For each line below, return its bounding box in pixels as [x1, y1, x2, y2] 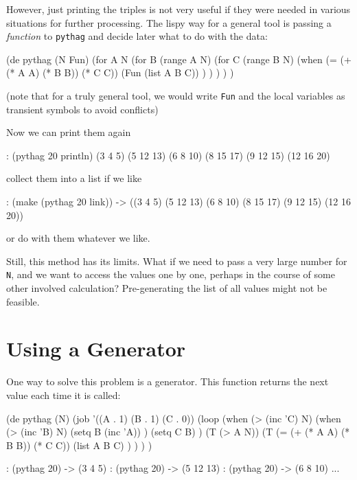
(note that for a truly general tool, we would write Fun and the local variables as [6, 89, 345, 103]
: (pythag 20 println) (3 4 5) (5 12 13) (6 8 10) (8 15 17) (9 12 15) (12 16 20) [6, 148, 330, 162]
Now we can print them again [6, 125, 131, 139]
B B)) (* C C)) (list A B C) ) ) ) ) [6, 437, 152, 452]
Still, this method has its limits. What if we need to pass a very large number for [6, 253, 347, 268]
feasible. [6, 294, 40, 308]
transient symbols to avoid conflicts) [6, 102, 159, 116]
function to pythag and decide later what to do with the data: [6, 29, 268, 43]
